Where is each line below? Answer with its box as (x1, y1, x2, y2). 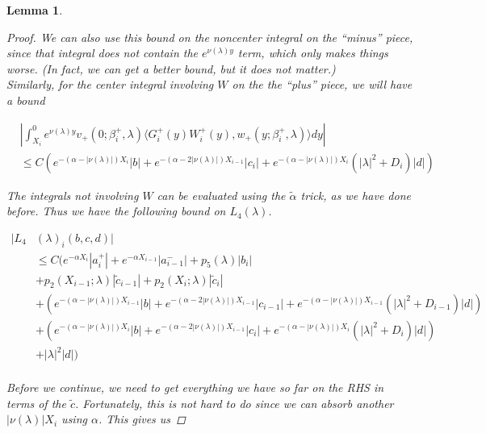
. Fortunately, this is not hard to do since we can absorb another (74, 394, 394, 411)
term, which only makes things (237, 44, 388, 61)
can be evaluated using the (157, 186, 286, 203)
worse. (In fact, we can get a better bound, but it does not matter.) (6, 60, 336, 77)
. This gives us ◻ (98, 410, 186, 427)
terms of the (6, 394, 66, 411)
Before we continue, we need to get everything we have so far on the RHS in (6, 379, 384, 396)
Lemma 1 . (6, 2, 63, 18)
